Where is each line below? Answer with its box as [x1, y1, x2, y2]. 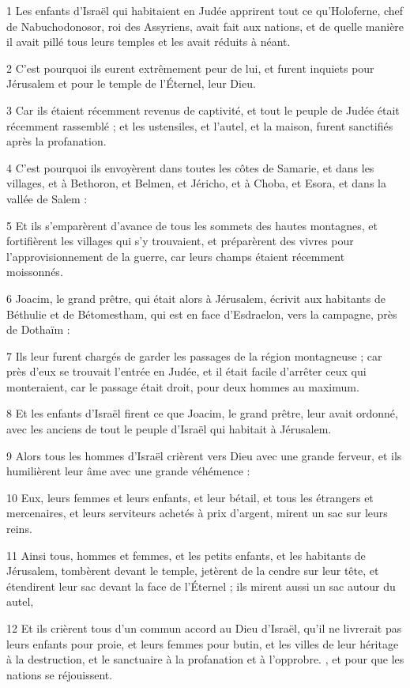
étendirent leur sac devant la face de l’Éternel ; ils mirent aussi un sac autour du [6, 577, 396, 594]
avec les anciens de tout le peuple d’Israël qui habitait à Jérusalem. [6, 421, 332, 437]
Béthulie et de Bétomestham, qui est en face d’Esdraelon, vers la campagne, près [6, 305, 397, 322]
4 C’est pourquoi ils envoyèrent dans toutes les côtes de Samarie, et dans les [6, 159, 374, 176]
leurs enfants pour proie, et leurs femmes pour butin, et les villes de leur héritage [6, 635, 399, 652]
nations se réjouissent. [6, 666, 113, 682]
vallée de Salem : [6, 190, 88, 206]
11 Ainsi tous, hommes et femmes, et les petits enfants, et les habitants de [6, 546, 366, 563]
